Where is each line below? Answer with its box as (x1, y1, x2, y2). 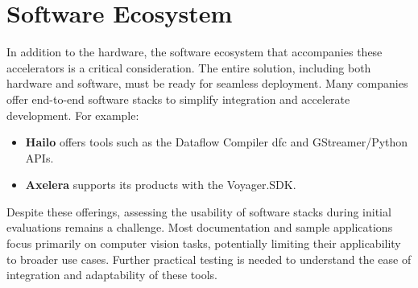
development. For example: (6, 106, 139, 123)
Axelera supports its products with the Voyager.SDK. (25, 176, 296, 193)
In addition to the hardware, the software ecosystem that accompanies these (6, 43, 383, 60)
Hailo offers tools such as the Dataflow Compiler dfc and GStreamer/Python (25, 134, 408, 150)
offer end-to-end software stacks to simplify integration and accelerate (6, 90, 350, 107)
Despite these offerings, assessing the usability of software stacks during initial (6, 203, 391, 220)
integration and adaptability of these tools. (6, 266, 217, 283)
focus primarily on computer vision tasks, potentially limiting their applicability (6, 235, 401, 252)
